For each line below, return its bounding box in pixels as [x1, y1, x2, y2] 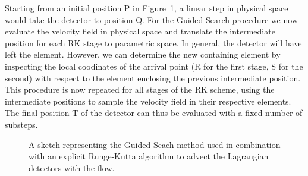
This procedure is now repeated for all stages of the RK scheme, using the [5, 83, 275, 96]
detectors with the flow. [29, 161, 115, 174]
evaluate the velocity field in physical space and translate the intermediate [5, 25, 275, 37]
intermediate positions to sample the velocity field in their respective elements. [5, 95, 291, 107]
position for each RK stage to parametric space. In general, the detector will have [5, 36, 302, 49]
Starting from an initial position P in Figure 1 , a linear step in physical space [5, 2, 288, 14]
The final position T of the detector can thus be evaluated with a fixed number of [5, 106, 303, 119]
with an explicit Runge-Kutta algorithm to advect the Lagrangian [29, 150, 269, 162]
